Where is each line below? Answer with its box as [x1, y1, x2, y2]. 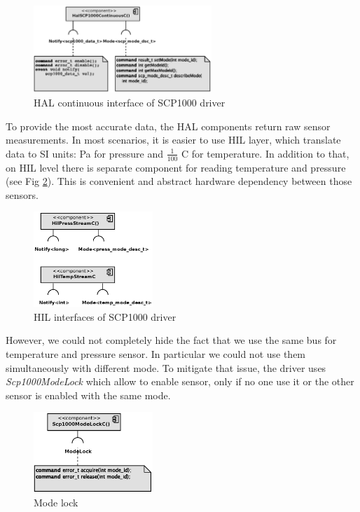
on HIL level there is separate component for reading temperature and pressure [6, 160, 346, 174]
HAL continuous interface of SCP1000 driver [34, 95, 226, 110]
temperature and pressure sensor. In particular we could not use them [6, 346, 306, 361]
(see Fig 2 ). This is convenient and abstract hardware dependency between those [6, 174, 352, 188]
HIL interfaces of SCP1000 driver [34, 309, 176, 324]
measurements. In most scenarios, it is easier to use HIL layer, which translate [6, 132, 341, 147]
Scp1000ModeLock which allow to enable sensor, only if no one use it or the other [6, 374, 354, 389]
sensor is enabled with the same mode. [6, 387, 171, 402]
